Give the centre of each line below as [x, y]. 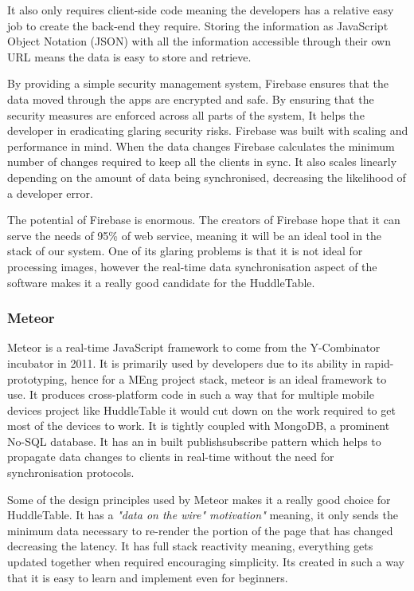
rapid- [379, 362]
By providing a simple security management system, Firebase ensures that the [198, 83]
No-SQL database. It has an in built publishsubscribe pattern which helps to [194, 441]
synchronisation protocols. [71, 473]
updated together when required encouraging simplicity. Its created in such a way [206, 562]
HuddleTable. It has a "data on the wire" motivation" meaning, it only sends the [203, 515]
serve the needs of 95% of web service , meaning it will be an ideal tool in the [195, 235]
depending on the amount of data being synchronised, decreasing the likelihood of [207, 177]
